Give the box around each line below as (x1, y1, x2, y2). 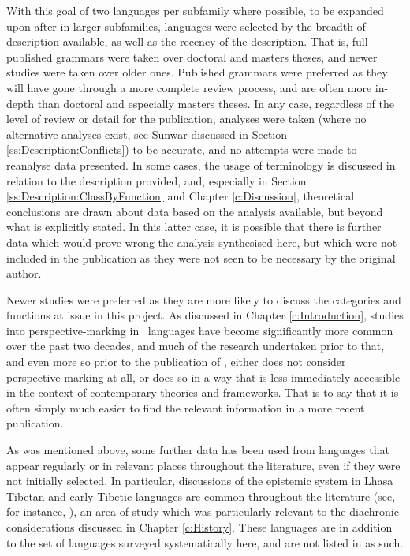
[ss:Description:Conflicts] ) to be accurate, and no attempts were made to (6, 141, 357, 158)
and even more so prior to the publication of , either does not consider (6, 353, 346, 370)
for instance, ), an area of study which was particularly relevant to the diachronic (6, 503, 399, 520)
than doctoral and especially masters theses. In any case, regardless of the (37, 95, 394, 111)
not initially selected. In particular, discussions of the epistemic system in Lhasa (6, 472, 393, 489)
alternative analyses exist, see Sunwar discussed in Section (6, 125, 288, 142)
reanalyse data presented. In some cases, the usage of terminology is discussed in (6, 156, 396, 173)
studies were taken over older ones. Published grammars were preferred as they (6, 64, 388, 80)
